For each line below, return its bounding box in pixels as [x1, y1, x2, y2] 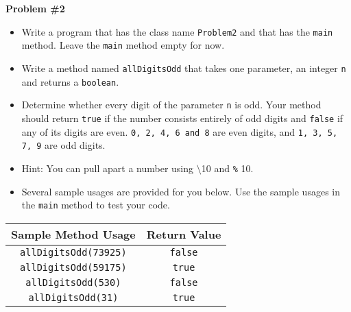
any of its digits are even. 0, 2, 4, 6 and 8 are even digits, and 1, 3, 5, [21, 124, 338, 139]
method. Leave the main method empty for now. [21, 38, 225, 52]
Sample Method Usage [11, 226, 136, 242]
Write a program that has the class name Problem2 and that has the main [21, 24, 333, 38]
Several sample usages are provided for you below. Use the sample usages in [21, 184, 340, 198]
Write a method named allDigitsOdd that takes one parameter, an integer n [21, 60, 346, 75]
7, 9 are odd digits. [21, 138, 106, 152]
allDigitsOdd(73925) [20, 246, 127, 258]
